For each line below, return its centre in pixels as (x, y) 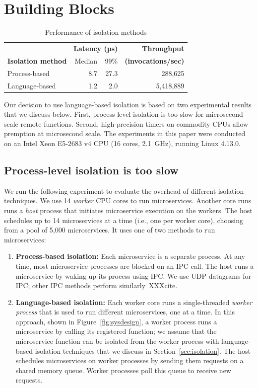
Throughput (163, 48)
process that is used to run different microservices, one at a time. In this (125, 312)
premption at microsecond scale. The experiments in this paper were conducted (125, 133)
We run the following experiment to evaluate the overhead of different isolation (124, 191)
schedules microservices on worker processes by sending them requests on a (129, 360)
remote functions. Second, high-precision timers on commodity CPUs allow (134, 123)
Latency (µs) (96, 48)
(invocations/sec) (155, 60)
